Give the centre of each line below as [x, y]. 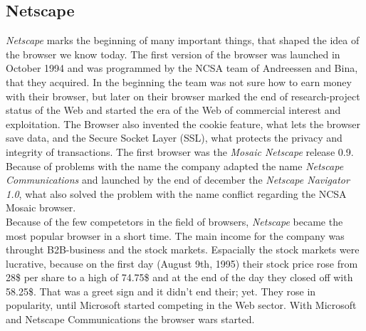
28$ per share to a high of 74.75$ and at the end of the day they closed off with [179, 277]
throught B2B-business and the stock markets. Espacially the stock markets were [183, 249]
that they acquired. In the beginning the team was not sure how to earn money [179, 82]
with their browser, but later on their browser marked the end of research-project [183, 96]
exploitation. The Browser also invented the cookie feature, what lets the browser [183, 124]
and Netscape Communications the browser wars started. [130, 319]
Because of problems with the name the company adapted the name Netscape [175, 165]
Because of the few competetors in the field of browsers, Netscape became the [174, 221]
